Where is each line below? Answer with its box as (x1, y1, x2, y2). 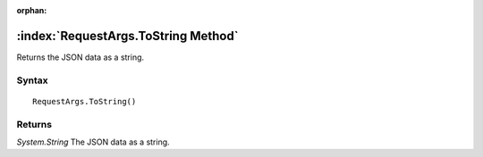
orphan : (16, 5, 47, 15)
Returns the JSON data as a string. (16, 52, 145, 62)
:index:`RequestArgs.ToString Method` (16, 28, 239, 44)
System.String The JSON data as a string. (16, 136, 170, 147)
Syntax (16, 74, 48, 87)
